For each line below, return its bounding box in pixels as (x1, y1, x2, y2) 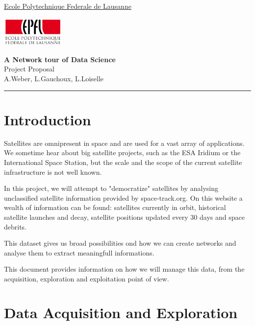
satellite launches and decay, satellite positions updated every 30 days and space (4, 211, 245, 222)
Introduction (4, 109, 91, 129)
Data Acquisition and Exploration (4, 302, 238, 322)
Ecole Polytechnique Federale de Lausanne (4, 1, 131, 11)
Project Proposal (4, 64, 54, 74)
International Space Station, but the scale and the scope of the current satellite (4, 157, 242, 167)
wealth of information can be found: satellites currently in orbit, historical (4, 202, 226, 212)
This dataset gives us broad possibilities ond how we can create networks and (4, 238, 236, 248)
